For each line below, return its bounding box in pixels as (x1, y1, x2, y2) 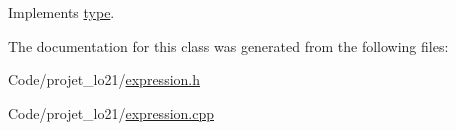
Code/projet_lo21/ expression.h (8, 69, 200, 90)
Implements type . (8, 2, 115, 22)
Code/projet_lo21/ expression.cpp (8, 102, 214, 123)
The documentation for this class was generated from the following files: (8, 35, 449, 56)
